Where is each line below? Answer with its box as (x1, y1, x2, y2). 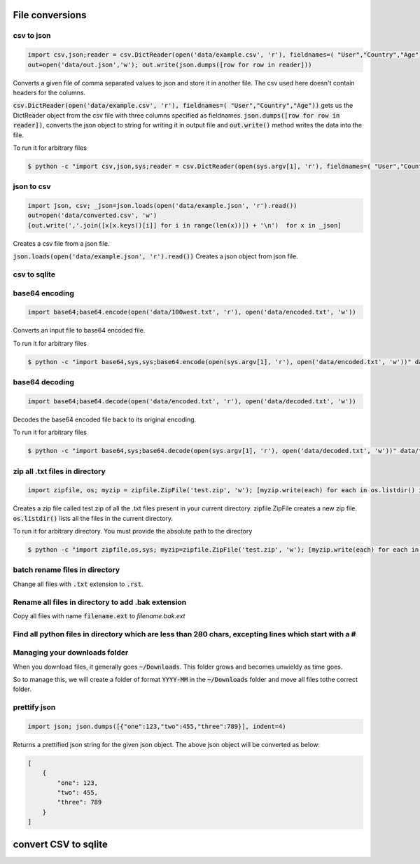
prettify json (13, 702, 56, 712)
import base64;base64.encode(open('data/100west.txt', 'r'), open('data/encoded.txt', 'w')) (27, 308, 356, 316)
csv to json (13, 31, 52, 41)
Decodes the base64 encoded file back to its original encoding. (13, 415, 197, 424)
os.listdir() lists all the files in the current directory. (13, 514, 174, 522)
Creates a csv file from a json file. (13, 239, 110, 248)
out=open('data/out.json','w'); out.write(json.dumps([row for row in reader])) (27, 60, 312, 69)
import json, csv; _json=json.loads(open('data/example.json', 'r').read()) (27, 202, 297, 210)
